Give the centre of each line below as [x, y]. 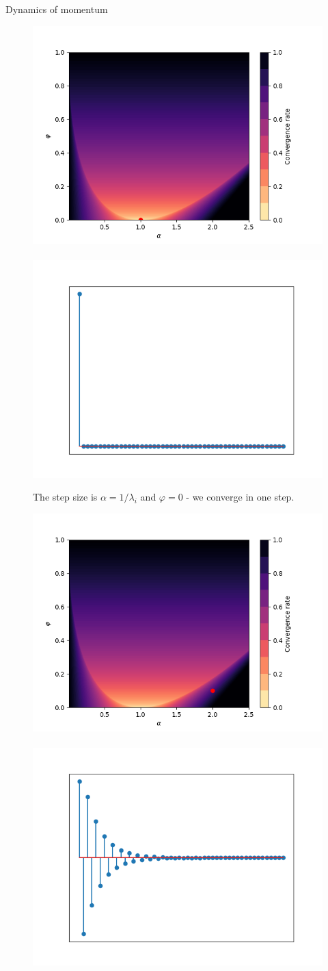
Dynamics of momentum [57, 9]
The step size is [65, 497]
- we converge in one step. [240, 497]
